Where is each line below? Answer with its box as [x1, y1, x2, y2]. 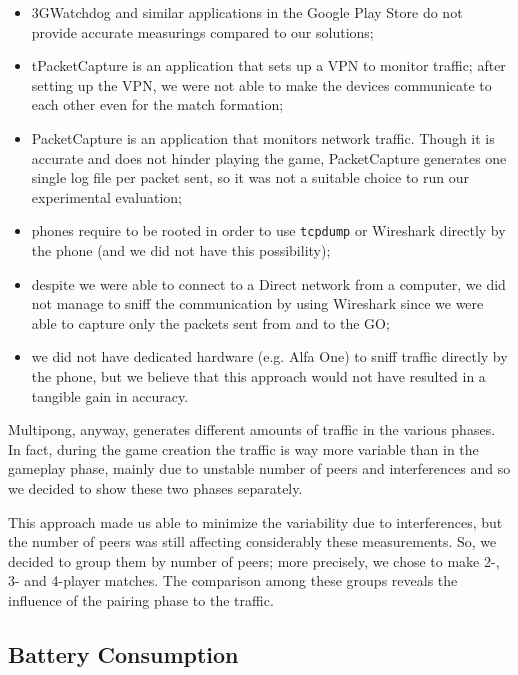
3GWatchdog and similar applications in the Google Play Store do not [31, 2, 463, 22]
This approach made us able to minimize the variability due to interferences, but [8, 511, 503, 532]
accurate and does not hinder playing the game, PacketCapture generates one [31, 147, 507, 168]
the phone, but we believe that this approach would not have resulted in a [31, 365, 486, 386]
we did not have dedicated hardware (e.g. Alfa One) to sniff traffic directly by [31, 346, 508, 367]
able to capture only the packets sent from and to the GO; [31, 312, 390, 333]
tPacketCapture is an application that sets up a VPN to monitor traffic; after [31, 55, 506, 76]
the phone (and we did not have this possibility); [31, 240, 331, 260]
